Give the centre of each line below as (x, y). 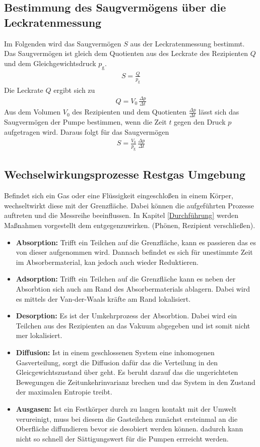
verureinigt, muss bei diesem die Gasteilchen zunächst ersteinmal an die (127, 418)
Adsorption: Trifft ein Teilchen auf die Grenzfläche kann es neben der (126, 279)
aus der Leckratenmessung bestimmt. (187, 43)
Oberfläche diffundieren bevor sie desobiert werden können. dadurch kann (129, 429)
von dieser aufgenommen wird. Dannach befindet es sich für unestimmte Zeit (134, 252)
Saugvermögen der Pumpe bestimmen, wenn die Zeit (85, 122)
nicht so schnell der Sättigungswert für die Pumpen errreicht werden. (122, 438)
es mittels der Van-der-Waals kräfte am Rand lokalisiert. (103, 298)
